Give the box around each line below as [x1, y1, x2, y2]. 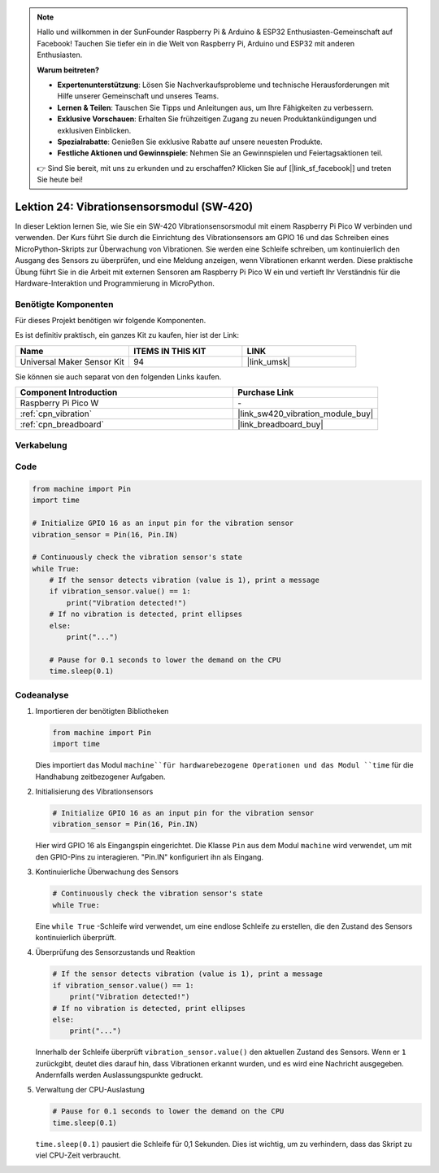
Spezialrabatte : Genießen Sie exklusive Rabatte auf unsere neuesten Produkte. [57, 137, 323, 147]
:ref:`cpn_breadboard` [20, 419, 105, 431]
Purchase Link [237, 387, 294, 398]
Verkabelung [15, 440, 68, 451]
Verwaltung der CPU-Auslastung [35, 1085, 146, 1095]
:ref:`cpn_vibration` [20, 408, 93, 419]
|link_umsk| [246, 356, 290, 367]
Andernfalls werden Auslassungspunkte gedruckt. [35, 1070, 203, 1080]
